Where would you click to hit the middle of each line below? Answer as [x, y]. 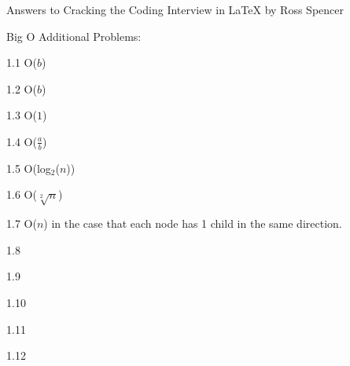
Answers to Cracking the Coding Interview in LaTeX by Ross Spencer [175, 9]
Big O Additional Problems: [74, 36]
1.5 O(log [29, 168]
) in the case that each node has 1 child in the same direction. [193, 223]
